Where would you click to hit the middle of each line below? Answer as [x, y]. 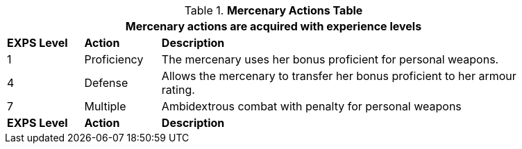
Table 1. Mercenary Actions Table [273, 10]
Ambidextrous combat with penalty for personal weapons [311, 106]
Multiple [105, 106]
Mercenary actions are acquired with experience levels [273, 26]
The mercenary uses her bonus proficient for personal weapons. [330, 59]
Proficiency [114, 59]
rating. [178, 90]
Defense [106, 83]
